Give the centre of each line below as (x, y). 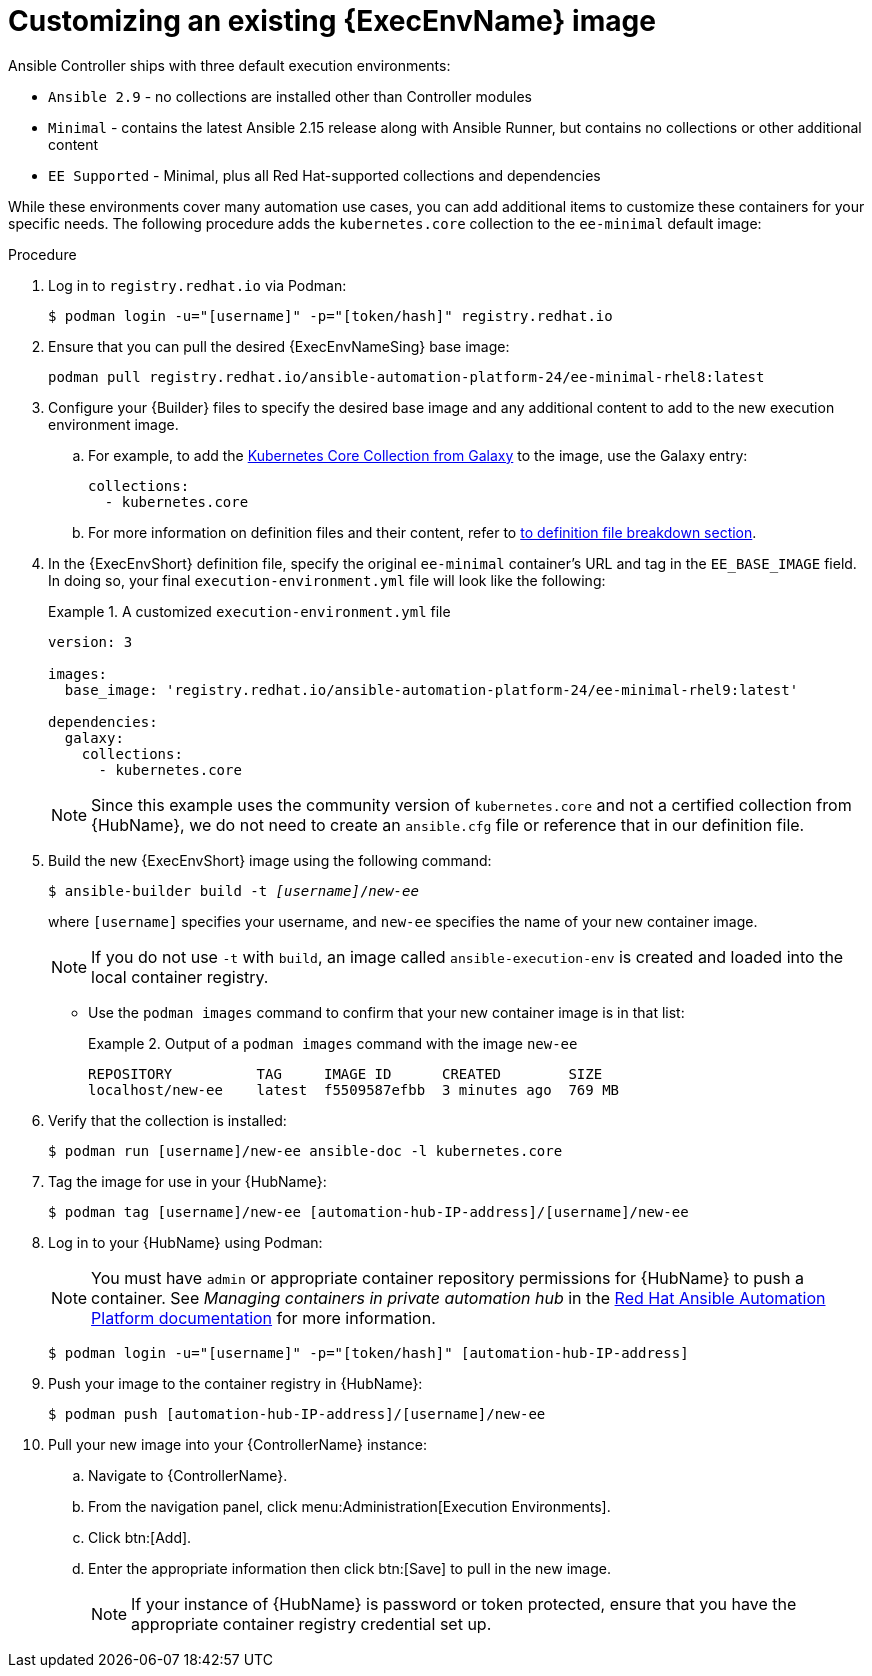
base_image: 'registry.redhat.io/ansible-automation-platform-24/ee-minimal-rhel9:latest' (431, 689)
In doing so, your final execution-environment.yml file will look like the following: (327, 580)
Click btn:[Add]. (140, 1537)
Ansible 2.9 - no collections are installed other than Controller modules (290, 96)
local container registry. (180, 976)
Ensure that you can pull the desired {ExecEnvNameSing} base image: (279, 346)
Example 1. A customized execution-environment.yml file (249, 611)
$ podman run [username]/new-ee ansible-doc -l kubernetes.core (305, 1150)
